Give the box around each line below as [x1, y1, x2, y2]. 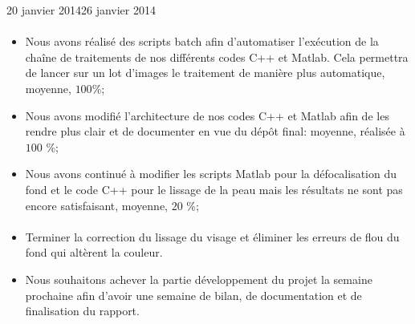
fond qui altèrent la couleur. [25, 244, 163, 261]
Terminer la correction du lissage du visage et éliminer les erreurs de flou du [25, 228, 400, 245]
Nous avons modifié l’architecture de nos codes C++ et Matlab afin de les [25, 107, 389, 124]
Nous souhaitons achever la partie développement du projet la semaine [25, 270, 372, 287]
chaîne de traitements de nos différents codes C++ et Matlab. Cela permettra [25, 48, 409, 65]
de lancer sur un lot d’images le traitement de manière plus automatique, [25, 64, 385, 81]
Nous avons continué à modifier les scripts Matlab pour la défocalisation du [25, 165, 397, 182]
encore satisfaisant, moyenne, [25, 196, 168, 213]
